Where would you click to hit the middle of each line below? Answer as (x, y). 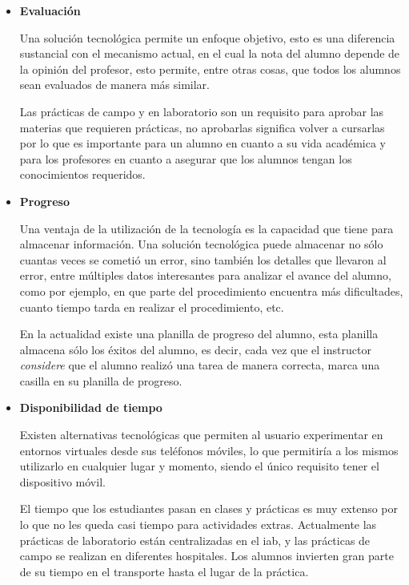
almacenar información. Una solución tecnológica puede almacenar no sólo (201, 244)
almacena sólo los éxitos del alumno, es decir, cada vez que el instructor (195, 349)
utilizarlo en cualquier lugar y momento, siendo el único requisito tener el (199, 466)
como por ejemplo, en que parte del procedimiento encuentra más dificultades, (211, 290)
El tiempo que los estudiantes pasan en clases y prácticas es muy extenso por (209, 508)
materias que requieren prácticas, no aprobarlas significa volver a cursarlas (202, 127)
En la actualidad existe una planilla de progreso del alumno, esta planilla (199, 334)
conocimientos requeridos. (82, 174)
